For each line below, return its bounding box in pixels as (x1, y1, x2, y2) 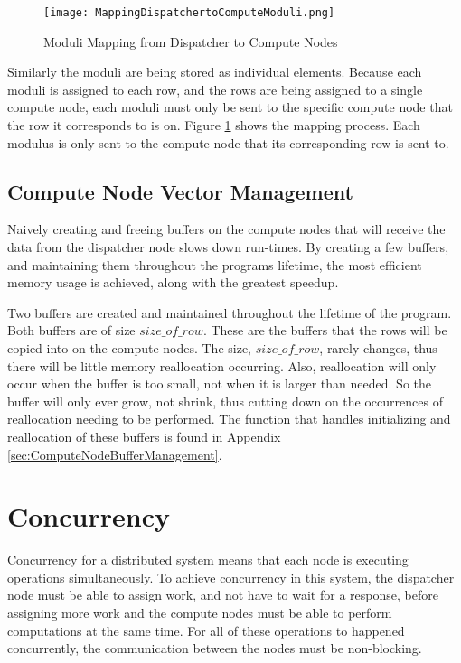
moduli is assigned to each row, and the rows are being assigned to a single (7, 79, 423, 98)
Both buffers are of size (7, 321, 136, 340)
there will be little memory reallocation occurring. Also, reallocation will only (7, 356, 437, 375)
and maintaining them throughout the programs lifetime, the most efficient (7, 255, 422, 274)
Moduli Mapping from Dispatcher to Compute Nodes (43, 32, 338, 51)
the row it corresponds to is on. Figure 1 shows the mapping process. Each (7, 116, 420, 135)
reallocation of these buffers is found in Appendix (7, 426, 281, 445)
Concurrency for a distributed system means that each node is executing (7, 550, 409, 569)
